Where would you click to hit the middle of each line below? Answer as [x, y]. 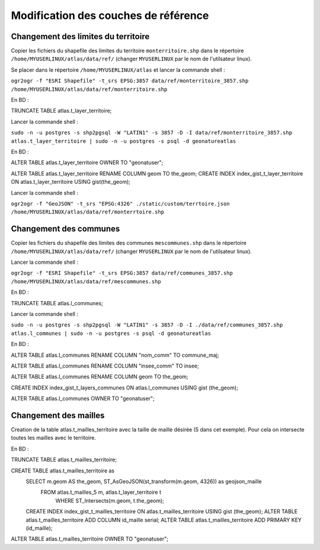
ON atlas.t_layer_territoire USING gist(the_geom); [71, 182]
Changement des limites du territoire [80, 36]
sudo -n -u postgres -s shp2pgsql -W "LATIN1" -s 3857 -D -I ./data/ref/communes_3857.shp [147, 325]
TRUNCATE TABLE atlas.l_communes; [57, 303]
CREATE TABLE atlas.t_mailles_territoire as [63, 471]
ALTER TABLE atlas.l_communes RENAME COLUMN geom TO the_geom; [100, 377]
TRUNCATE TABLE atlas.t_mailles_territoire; [64, 460]
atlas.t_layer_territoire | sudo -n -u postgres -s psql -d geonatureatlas [124, 141]
